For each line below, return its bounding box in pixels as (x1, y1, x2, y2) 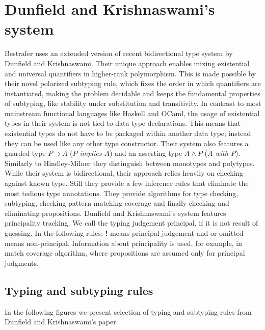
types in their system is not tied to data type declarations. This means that (5, 118, 241, 128)
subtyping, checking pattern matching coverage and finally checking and (5, 198, 229, 208)
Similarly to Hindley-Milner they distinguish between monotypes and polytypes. (5, 157, 255, 168)
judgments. (5, 257, 39, 268)
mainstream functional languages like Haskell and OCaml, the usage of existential (5, 107, 260, 118)
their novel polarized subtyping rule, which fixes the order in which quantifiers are (5, 78, 261, 89)
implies (79, 148, 102, 158)
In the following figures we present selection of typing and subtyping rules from (5, 306, 252, 317)
